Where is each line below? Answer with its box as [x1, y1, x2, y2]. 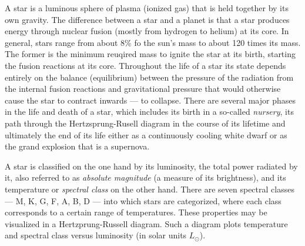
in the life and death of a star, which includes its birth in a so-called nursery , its [5, 105, 294, 118]
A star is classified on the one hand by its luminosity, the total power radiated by [5, 159, 298, 172]
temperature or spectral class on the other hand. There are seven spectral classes [5, 182, 294, 195]
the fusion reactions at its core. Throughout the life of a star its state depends [5, 59, 286, 71]
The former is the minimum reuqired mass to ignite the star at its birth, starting [5, 48, 296, 60]
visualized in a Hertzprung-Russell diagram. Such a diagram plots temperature [5, 217, 288, 230]
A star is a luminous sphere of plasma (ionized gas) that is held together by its [5, 2, 289, 14]
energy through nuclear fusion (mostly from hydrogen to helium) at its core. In [5, 25, 289, 37]
